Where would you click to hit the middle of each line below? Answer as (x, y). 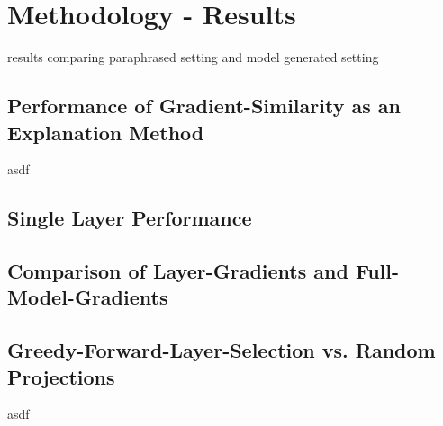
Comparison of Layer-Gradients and (178, 271)
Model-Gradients (88, 297)
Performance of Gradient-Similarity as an (204, 106)
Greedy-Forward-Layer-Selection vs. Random (221, 350)
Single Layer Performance (130, 218)
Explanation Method (106, 132)
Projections (61, 376)
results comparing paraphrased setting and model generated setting (193, 57)
